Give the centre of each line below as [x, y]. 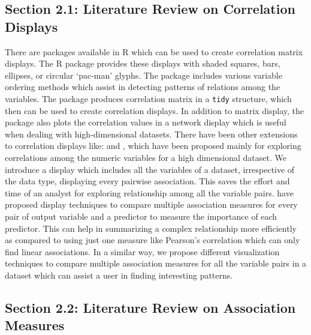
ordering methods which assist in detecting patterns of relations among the [143, 87]
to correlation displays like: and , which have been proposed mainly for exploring [153, 146]
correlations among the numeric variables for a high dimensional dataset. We [146, 157]
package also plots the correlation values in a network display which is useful [146, 122]
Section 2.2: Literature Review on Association [150, 307]
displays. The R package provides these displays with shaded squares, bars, [143, 63]
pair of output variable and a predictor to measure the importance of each [141, 216]
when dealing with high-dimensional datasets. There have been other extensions [151, 134]
